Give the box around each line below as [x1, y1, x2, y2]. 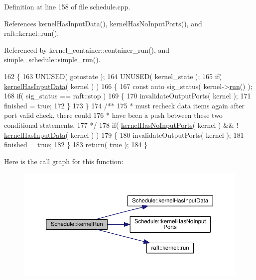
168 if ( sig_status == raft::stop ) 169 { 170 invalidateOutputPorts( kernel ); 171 [4, 91, 251, 101]
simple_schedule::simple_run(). [4, 54, 101, 65]
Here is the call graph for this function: [4, 156, 124, 166]
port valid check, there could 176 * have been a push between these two [4, 110, 223, 120]
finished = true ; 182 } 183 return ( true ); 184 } [4, 139, 148, 150]
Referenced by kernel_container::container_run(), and [4, 44, 170, 55]
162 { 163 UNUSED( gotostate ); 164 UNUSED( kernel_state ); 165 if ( [4, 71, 222, 81]
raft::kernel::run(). [4, 28, 59, 38]
